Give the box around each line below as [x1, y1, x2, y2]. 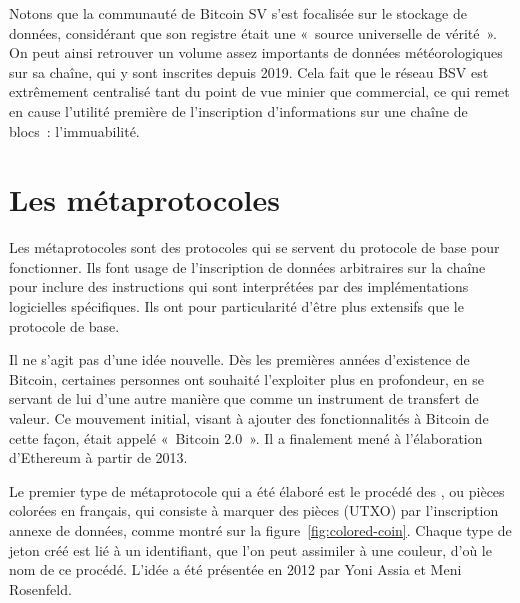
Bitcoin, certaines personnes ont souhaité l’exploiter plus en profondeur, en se [9, 368, 484, 389]
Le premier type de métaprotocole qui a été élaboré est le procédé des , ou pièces [9, 480, 505, 501]
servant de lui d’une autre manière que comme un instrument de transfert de [9, 388, 479, 409]
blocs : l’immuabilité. [9, 120, 140, 141]
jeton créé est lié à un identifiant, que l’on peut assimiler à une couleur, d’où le [9, 539, 492, 560]
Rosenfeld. [9, 578, 72, 599]
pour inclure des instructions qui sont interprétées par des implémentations [9, 276, 469, 297]
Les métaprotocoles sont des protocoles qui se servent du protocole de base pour [9, 237, 500, 258]
